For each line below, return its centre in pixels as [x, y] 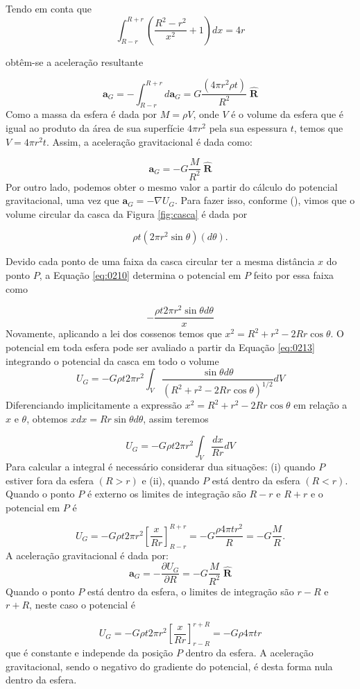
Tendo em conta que [49, 8]
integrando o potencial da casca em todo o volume [112, 360]
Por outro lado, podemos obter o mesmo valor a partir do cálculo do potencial [172, 186]
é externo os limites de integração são [166, 494]
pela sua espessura [248, 128]
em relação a [320, 405]
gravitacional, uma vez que [62, 200]
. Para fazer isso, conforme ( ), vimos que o [265, 200]
